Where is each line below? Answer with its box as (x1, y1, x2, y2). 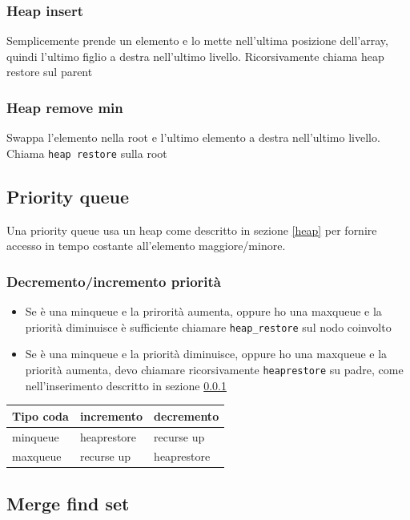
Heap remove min (6, 97, 123, 117)
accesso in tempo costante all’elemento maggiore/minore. (6, 237, 286, 254)
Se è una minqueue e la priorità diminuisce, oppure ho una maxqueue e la (25, 345, 388, 362)
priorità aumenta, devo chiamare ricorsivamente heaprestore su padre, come (25, 361, 404, 377)
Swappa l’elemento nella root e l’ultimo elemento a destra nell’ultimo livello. (6, 129, 380, 146)
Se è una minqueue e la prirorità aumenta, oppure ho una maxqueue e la (25, 303, 382, 320)
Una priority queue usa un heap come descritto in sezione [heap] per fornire (6, 221, 377, 238)
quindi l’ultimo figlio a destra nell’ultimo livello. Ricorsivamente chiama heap (6, 47, 384, 64)
